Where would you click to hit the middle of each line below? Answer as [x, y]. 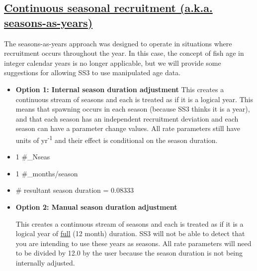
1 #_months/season [47, 173]
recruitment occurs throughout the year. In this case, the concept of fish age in [124, 53]
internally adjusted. [45, 262]
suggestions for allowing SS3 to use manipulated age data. [92, 72]
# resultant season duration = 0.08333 [75, 190]
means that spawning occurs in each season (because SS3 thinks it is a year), [133, 109]
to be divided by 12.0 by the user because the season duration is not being [129, 253]
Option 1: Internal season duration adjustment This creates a [120, 89]
